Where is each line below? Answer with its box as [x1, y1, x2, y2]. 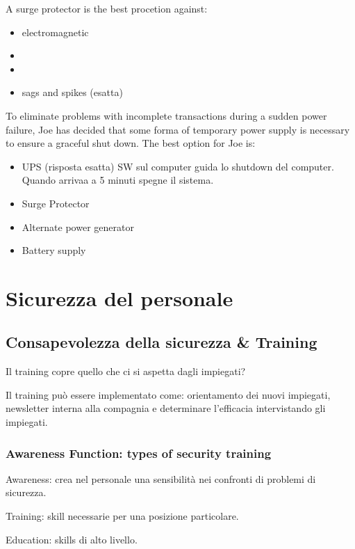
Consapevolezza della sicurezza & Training [6, 331, 317, 353]
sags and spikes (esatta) [22, 85, 123, 100]
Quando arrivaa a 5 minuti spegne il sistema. [22, 173, 214, 187]
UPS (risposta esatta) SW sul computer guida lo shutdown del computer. [22, 159, 334, 173]
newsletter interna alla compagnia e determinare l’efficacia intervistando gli [6, 401, 326, 415]
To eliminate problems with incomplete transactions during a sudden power [6, 108, 327, 122]
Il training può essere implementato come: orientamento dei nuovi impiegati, [6, 387, 331, 401]
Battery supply [22, 243, 86, 257]
